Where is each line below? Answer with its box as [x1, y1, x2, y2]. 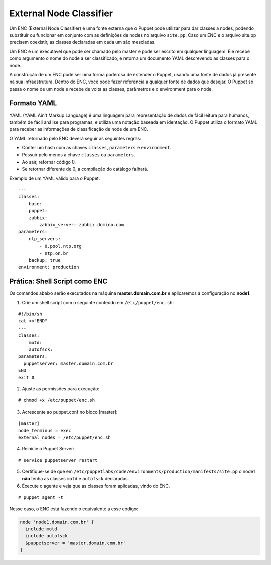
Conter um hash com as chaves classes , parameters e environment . [22, 145, 172, 151]
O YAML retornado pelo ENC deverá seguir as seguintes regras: [9, 135, 142, 141]
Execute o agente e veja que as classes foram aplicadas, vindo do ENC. [22, 482, 170, 489]
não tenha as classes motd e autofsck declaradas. [22, 475, 129, 481]
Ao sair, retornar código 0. [22, 158, 76, 165]
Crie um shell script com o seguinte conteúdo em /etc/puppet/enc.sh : [22, 299, 174, 305]
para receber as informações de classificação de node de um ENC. [9, 126, 148, 132]
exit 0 [18, 375, 35, 380]
